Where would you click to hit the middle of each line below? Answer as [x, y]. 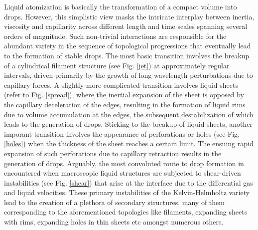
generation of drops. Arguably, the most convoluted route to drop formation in [124, 163]
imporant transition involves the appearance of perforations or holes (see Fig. [122, 133]
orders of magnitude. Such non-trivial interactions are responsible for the [115, 36]
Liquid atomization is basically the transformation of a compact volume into [121, 6]
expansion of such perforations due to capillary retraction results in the [113, 153]
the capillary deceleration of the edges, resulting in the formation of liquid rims [125, 104]
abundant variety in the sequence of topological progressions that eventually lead [128, 46]
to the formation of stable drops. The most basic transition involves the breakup [127, 55]
